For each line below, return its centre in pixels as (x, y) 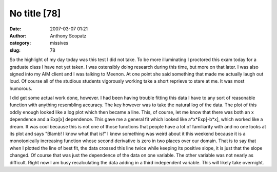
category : (20, 43)
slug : (15, 50)
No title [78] (35, 13)
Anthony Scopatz (68, 35)
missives (59, 43)
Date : (15, 29)
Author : (18, 35)
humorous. (21, 88)
